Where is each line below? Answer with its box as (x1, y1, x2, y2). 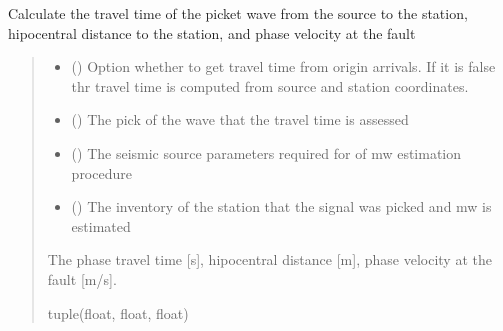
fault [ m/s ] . (47, 268, 117, 289)
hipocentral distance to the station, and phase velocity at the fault (8, 22, 416, 43)
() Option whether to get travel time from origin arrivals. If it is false (71, 56, 496, 77)
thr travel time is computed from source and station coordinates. (71, 75, 469, 96)
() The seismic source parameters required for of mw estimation (71, 142, 462, 163)
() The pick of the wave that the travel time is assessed (71, 109, 409, 130)
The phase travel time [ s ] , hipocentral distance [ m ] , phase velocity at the (47, 249, 492, 270)
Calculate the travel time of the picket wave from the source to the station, (8, 3, 468, 23)
